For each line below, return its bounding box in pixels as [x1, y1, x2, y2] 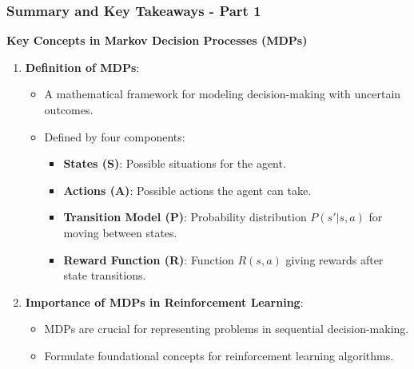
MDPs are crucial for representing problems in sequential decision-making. [44, 320, 409, 337]
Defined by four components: [44, 128, 185, 145]
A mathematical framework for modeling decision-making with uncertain [44, 85, 401, 102]
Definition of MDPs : [25, 58, 140, 75]
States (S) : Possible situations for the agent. [63, 155, 286, 172]
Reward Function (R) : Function [63, 251, 234, 268]
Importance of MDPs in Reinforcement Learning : [25, 293, 304, 310]
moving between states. [63, 224, 177, 240]
